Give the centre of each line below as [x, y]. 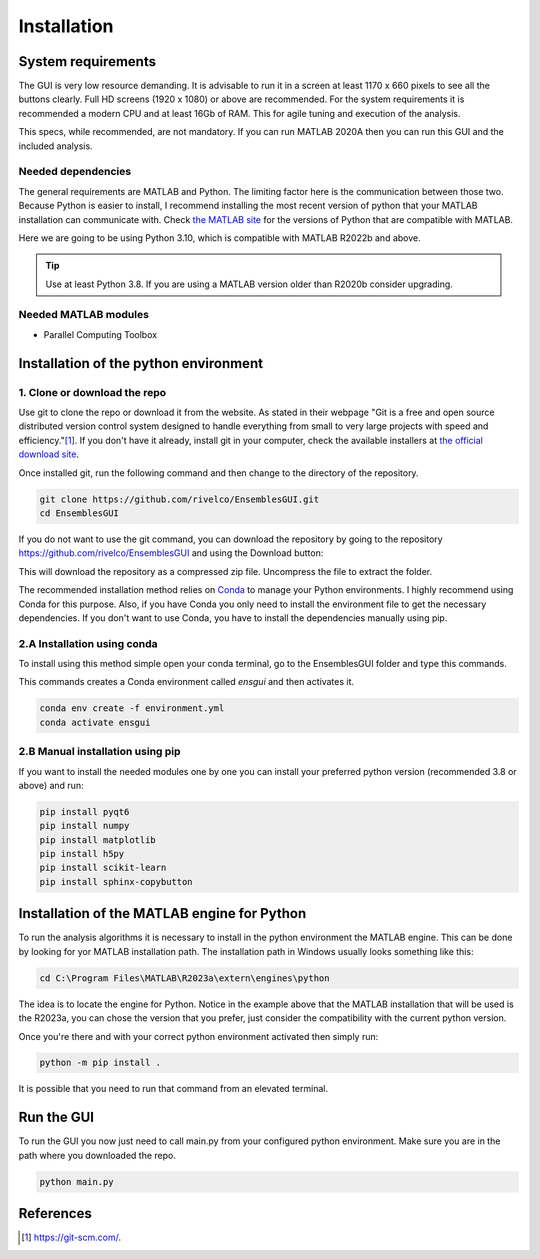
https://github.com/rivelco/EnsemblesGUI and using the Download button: [171, 553]
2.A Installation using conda [88, 643]
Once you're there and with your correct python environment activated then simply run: [198, 1036]
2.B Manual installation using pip [99, 752]
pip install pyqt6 [84, 811]
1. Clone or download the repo [92, 392]
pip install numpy [84, 826]
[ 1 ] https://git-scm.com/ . [71, 1237]
